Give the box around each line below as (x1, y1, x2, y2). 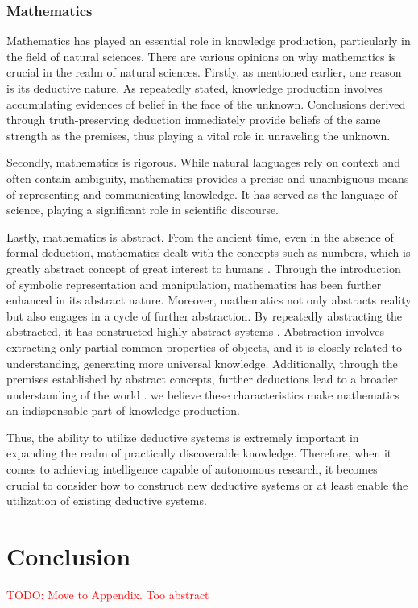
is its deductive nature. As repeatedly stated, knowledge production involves (6, 80, 383, 96)
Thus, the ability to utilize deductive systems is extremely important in (6, 428, 359, 445)
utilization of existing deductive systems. (6, 492, 207, 509)
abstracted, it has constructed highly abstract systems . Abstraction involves (6, 323, 385, 340)
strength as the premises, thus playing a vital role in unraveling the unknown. (6, 126, 391, 143)
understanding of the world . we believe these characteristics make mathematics (6, 386, 399, 403)
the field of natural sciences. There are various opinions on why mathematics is (6, 48, 396, 64)
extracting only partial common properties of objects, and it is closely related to (6, 338, 402, 355)
